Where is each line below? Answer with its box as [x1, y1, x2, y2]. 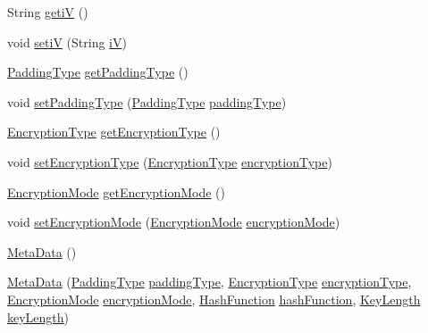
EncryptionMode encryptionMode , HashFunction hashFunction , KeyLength [7, 289, 421, 308]
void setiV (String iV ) [7, 32, 127, 51]
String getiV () [7, 3, 88, 21]
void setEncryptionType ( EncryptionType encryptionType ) [7, 152, 332, 171]
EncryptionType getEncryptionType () [7, 122, 221, 141]
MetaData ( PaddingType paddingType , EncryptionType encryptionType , [7, 272, 412, 291]
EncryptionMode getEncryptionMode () [7, 182, 226, 201]
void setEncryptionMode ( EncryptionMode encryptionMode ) [7, 212, 340, 231]
